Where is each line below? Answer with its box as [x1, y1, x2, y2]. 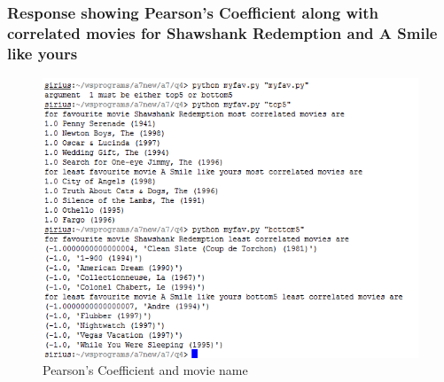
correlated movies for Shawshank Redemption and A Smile [7, 21, 438, 43]
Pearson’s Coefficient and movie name [43, 361, 248, 379]
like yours [7, 42, 78, 64]
